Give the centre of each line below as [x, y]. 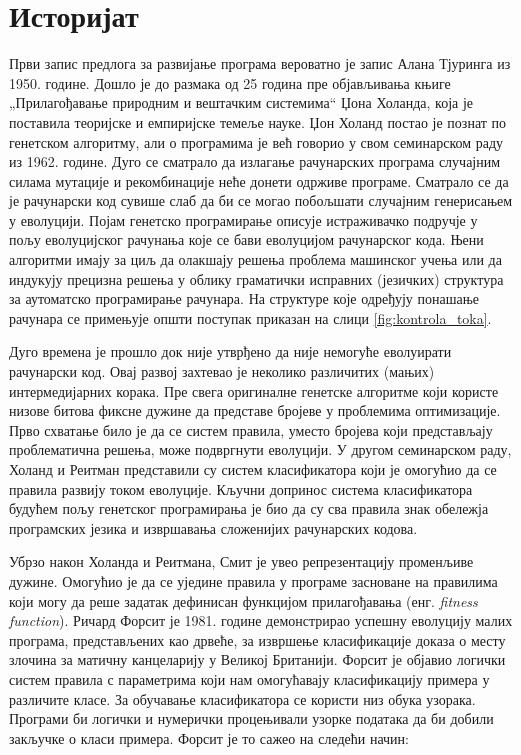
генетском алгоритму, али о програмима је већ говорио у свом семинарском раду [256, 141]
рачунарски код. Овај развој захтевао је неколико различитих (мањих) [222, 371]
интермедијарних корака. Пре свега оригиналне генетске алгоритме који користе [254, 390]
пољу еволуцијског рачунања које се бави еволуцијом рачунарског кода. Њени [246, 239]
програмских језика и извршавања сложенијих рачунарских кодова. [213, 527]
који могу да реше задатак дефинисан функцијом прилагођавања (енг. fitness [243, 600]
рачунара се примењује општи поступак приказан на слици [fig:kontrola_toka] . [250, 317]
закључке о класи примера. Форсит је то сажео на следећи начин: [209, 737]
